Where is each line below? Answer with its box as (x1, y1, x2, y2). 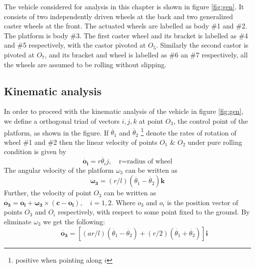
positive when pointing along (15, 254, 102, 265)
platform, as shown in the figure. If (4, 127, 109, 137)
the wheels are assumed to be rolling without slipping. (4, 59, 167, 69)
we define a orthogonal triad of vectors (4, 115, 120, 126)
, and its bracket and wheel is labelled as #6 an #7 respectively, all (45, 49, 248, 59)
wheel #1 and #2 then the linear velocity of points (4, 136, 157, 147)
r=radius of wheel (119, 158, 173, 165)
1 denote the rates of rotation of (141, 126, 237, 137)
